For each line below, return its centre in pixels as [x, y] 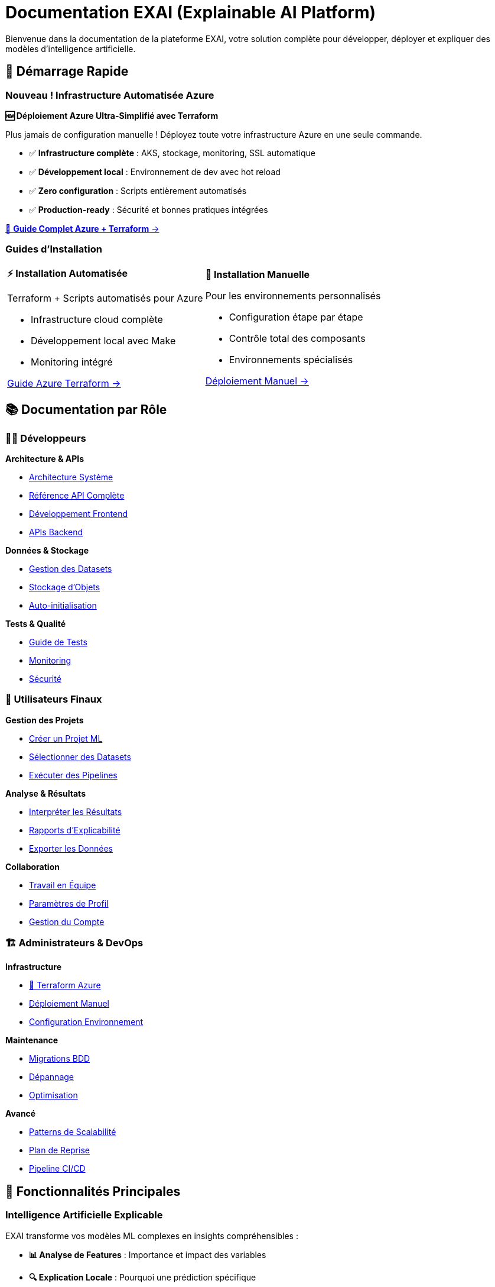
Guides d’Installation [54, 249]
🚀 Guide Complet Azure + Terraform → [82, 228]
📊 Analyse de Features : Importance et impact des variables [148, 1254]
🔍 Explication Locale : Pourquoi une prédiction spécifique [143, 1277]
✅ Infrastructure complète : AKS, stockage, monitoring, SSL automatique [172, 153]
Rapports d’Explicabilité [75, 830]
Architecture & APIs [45, 458]
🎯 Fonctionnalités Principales [93, 1191]
